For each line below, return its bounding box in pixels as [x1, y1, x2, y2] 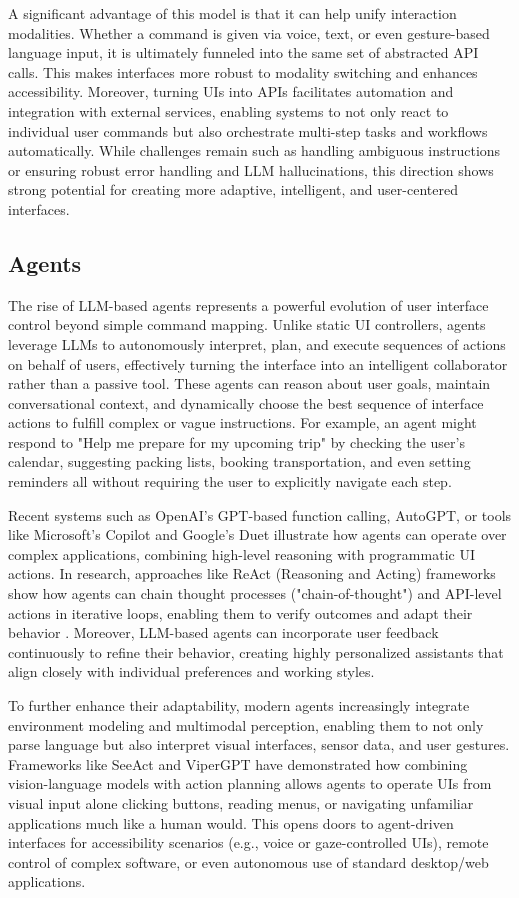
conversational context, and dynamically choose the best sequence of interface [8, 392, 484, 413]
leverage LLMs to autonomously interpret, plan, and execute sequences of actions [8, 333, 506, 354]
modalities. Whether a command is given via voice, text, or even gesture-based [8, 22, 490, 43]
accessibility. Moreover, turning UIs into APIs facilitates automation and [8, 81, 454, 102]
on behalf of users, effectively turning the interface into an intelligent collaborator [8, 353, 508, 374]
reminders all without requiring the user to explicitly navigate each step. [8, 471, 452, 492]
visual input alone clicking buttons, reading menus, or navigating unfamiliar [8, 792, 474, 813]
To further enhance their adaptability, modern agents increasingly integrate [8, 695, 470, 716]
